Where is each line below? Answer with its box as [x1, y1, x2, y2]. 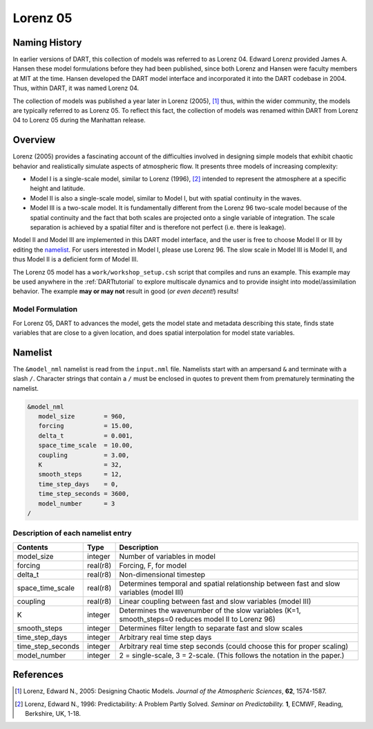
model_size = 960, [38, 412, 126, 420]
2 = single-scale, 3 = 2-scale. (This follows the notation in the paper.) [119, 650, 345, 660]
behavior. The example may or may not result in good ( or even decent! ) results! [12, 287, 239, 295]
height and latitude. [30, 184, 86, 193]
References [12, 669, 64, 681]
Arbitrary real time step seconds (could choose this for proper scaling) [119, 641, 349, 651]
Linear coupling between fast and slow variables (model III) [119, 596, 312, 606]
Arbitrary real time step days [119, 632, 212, 642]
